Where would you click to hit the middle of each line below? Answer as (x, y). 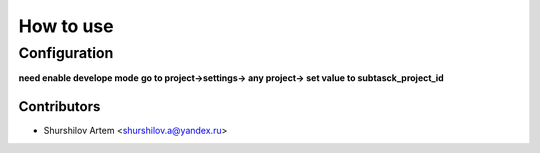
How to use (66, 26)
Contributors (59, 106)
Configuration (66, 53)
